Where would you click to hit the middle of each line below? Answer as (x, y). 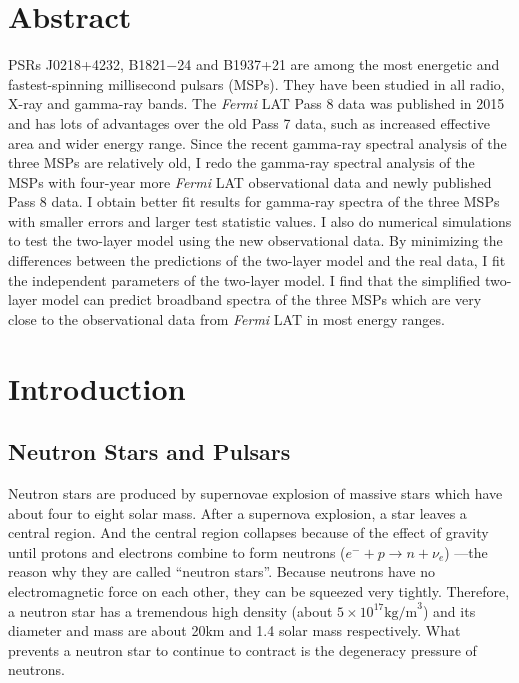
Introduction (97, 387)
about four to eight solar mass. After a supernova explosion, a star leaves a (237, 512)
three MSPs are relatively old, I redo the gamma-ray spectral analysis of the (241, 162)
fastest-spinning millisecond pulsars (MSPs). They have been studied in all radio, (256, 83)
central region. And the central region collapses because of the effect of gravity (248, 532)
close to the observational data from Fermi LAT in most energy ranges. (226, 318)
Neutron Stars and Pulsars (149, 451)
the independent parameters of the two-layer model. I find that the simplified (244, 279)
